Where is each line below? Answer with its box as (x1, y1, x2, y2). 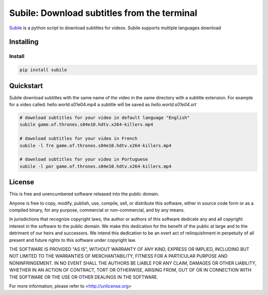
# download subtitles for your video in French (19, 136, 137, 142)
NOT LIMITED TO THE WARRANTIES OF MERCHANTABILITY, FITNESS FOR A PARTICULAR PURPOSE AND (9, 253, 228, 259)
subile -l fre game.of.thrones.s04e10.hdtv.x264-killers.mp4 (19, 143, 172, 148)
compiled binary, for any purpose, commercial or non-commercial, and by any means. (9, 207, 185, 213)
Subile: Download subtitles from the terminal (9, 7, 198, 18)
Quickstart (9, 81, 43, 90)
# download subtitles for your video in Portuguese (19, 156, 148, 162)
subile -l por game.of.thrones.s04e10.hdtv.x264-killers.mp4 (19, 163, 172, 169)
